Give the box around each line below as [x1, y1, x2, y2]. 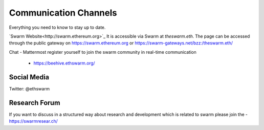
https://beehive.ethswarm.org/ [33, 60, 95, 66]
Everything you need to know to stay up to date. [9, 24, 106, 30]
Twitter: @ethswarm [9, 86, 50, 92]
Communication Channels [9, 7, 117, 18]
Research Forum [9, 98, 61, 107]
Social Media [9, 73, 49, 81]
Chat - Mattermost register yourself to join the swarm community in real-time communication [9, 49, 197, 55]
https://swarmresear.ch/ [9, 118, 58, 124]
